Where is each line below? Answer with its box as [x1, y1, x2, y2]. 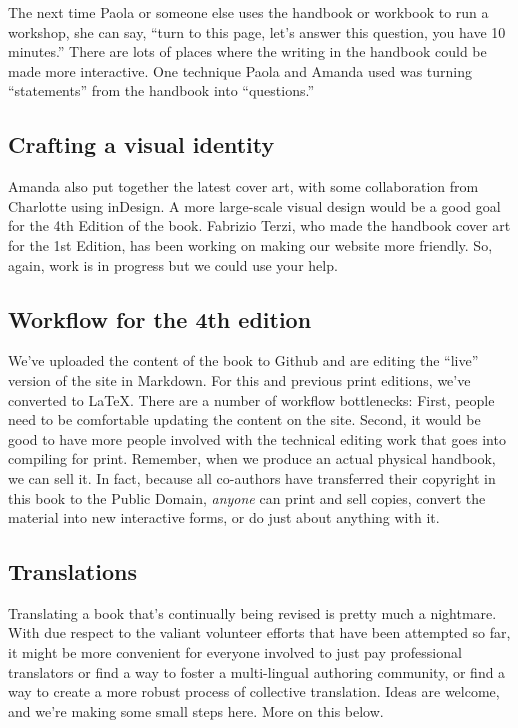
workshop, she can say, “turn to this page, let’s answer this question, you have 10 [8, 21, 506, 42]
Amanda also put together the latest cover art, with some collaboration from [8, 176, 479, 197]
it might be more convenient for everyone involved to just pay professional [8, 642, 462, 663]
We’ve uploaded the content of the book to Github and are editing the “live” [8, 350, 479, 371]
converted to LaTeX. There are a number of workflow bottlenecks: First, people [8, 389, 495, 410]
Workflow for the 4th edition [8, 303, 312, 334]
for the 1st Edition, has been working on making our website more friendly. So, [8, 234, 493, 255]
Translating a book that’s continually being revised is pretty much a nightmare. [8, 602, 497, 623]
